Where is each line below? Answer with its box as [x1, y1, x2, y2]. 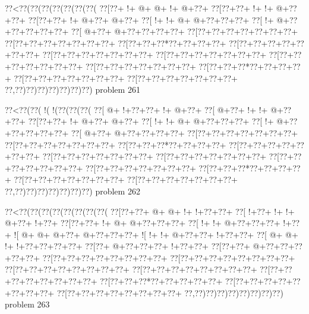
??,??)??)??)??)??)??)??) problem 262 [5, 184, 140, 197]
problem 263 [5, 298, 50, 310]
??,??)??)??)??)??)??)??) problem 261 [5, 83, 140, 96]
